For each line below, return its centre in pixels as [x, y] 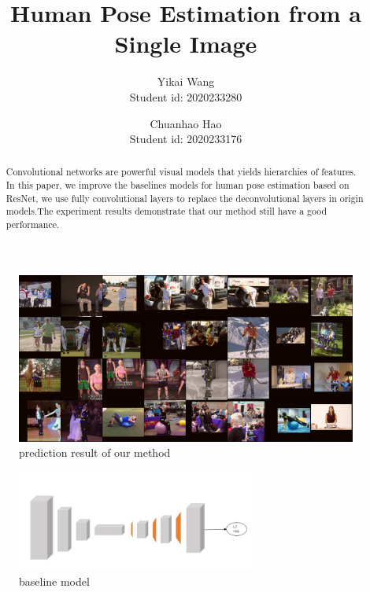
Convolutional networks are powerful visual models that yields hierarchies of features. [181, 172]
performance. [33, 224]
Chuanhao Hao [186, 123]
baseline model [54, 581]
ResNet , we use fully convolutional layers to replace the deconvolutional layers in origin [185, 198]
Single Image [186, 44]
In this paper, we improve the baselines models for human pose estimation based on [178, 185]
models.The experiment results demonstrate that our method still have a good [166, 211]
